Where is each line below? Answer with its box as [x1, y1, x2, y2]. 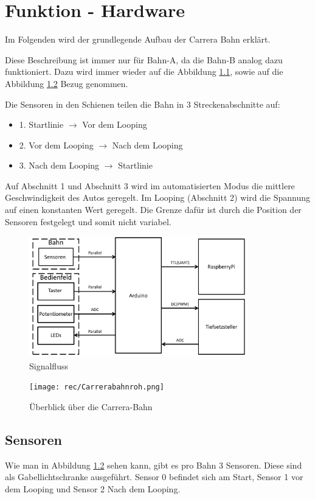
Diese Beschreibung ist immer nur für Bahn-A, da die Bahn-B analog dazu [5, 53, 283, 66]
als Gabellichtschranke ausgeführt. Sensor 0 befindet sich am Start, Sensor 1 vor [5, 470, 303, 483]
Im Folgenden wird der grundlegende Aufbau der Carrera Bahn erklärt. [5, 33, 271, 46]
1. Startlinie [19, 118, 64, 131]
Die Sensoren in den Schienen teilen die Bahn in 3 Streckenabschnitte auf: [5, 97, 280, 110]
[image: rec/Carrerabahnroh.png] [29, 383, 164, 392]
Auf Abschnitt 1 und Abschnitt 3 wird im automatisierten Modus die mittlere [5, 179, 295, 192]
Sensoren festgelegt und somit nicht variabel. [5, 215, 171, 228]
